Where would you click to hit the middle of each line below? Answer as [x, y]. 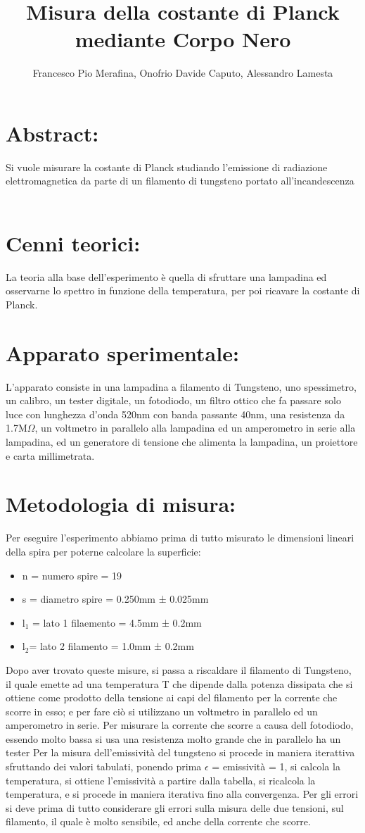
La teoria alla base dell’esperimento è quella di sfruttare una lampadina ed [166, 276]
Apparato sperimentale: [122, 352]
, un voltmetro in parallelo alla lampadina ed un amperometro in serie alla [195, 428]
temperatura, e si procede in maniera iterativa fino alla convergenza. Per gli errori [182, 794]
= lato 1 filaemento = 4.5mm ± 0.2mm [117, 622]
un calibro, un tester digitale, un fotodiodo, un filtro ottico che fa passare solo [173, 400]
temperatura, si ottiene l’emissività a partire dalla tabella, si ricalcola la [161, 780]
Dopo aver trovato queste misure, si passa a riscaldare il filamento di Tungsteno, [179, 669]
